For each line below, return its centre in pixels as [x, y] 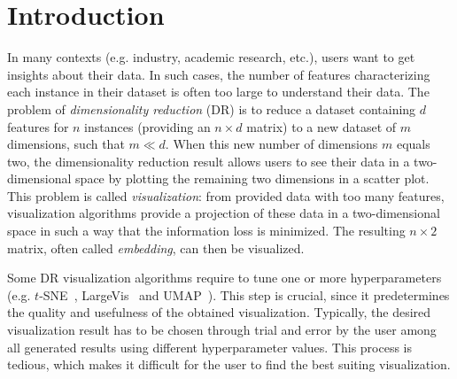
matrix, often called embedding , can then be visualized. [156, 248]
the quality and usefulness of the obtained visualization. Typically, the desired [219, 312]
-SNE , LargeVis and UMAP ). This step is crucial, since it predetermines [244, 294]
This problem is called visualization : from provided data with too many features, [226, 195]
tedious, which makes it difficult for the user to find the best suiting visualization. [229, 364]
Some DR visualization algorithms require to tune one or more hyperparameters [225, 278]
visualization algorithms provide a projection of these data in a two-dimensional [224, 213]
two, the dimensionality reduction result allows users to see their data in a [209, 161]
